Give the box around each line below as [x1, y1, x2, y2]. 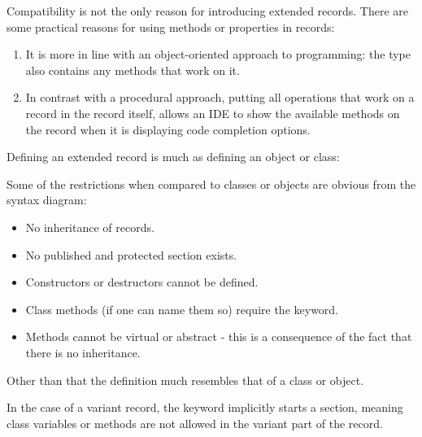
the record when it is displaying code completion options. [25, 120, 311, 138]
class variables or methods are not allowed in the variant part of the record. [7, 414, 383, 431]
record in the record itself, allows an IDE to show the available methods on [25, 104, 400, 121]
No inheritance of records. [25, 218, 154, 235]
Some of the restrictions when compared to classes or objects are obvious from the [7, 175, 416, 192]
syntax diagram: [7, 191, 87, 208]
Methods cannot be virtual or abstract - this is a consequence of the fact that [25, 328, 412, 345]
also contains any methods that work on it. [25, 61, 240, 78]
